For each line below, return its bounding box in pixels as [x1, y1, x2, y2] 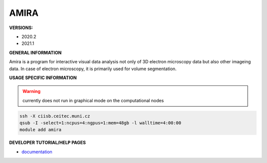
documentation [21, 149, 53, 155]
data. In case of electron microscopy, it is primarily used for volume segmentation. [9, 66, 177, 72]
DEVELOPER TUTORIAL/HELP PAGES [9, 140, 86, 146]
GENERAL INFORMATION [9, 49, 62, 55]
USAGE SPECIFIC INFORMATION [9, 75, 77, 81]
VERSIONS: [9, 25, 33, 31]
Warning [22, 88, 41, 94]
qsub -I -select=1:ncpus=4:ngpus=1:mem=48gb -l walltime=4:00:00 [19, 120, 181, 126]
